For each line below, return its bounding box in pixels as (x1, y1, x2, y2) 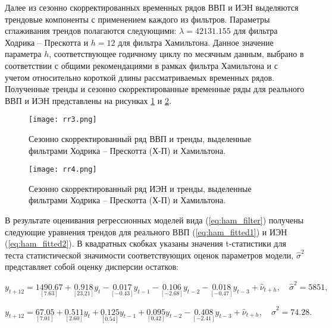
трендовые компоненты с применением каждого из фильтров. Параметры (5, 12, 270, 25)
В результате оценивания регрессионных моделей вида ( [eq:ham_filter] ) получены (5, 214, 304, 226)
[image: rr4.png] (29, 165, 97, 174)
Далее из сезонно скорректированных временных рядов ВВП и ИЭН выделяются (5, 1, 299, 13)
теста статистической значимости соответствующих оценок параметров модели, (5, 248, 294, 261)
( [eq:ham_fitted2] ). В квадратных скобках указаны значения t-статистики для (5, 237, 286, 250)
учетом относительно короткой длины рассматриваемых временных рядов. (5, 71, 275, 83)
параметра (5, 48, 42, 60)
